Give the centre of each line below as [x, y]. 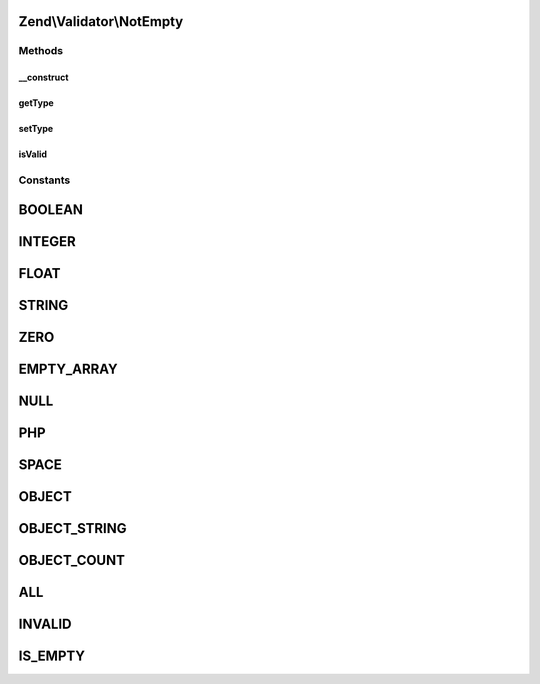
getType [36, 103]
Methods [41, 51]
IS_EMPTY [51, 655]
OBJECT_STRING [72, 528]
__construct [43, 77]
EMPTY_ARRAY [68, 368]
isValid [33, 154]
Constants [44, 180]
